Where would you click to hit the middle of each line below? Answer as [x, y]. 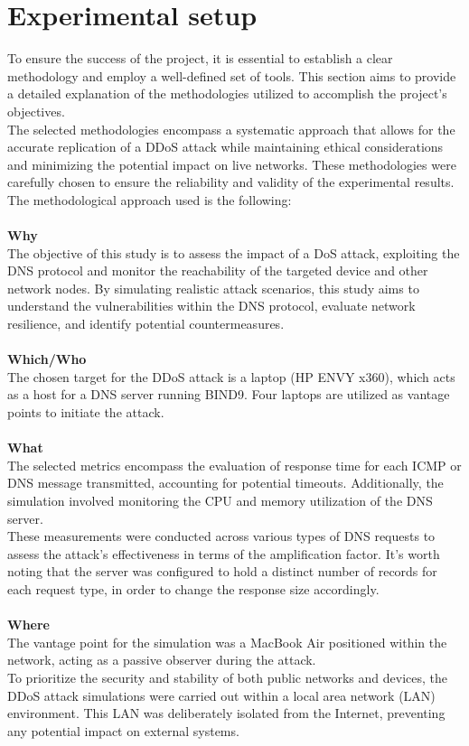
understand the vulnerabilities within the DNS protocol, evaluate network [211, 306]
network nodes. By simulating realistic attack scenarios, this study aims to [213, 288]
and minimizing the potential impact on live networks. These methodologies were [232, 164]
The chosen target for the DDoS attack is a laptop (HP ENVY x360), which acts [231, 376]
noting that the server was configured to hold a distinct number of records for [222, 571]
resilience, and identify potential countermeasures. [146, 324]
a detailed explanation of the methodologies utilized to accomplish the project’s [227, 93]
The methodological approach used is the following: [150, 199]
